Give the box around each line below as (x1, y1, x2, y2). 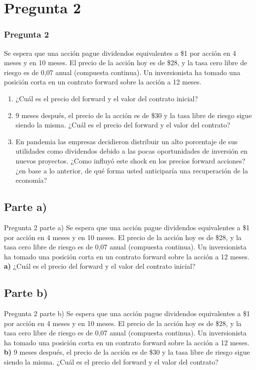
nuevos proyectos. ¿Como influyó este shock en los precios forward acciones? (15, 155, 246, 165)
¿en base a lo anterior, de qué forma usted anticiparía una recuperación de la (15, 165, 248, 175)
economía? (15, 175, 47, 185)
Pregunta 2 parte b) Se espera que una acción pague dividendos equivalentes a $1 (4, 308, 250, 319)
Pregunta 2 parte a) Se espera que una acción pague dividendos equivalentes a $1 (4, 222, 250, 232)
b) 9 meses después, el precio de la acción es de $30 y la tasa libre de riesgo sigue (4, 347, 250, 357)
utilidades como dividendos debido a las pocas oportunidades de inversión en (15, 146, 248, 156)
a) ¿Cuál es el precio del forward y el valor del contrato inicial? (4, 261, 196, 271)
